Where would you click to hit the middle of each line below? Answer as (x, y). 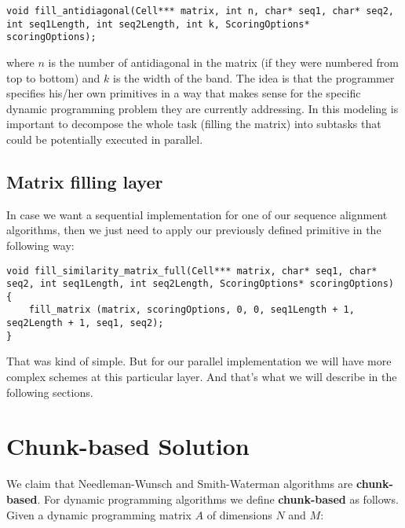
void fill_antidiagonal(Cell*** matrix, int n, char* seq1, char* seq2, (200, 11)
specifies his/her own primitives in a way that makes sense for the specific (184, 93)
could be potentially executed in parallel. (105, 139)
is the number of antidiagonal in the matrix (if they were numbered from (223, 62)
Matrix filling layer (85, 181)
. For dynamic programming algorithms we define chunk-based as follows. (218, 499)
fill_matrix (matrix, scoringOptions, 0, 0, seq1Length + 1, (192, 310)
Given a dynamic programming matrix (99, 514)
